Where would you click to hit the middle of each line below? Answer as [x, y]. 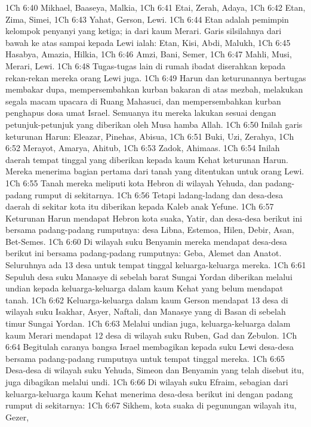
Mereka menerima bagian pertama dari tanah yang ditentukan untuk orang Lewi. [155, 171]
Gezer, [17, 417]
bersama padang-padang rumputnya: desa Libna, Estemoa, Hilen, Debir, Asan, [150, 230]
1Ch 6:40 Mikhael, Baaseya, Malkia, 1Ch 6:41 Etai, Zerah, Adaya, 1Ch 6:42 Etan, [155, 7]
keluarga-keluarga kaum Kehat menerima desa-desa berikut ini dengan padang [149, 393]
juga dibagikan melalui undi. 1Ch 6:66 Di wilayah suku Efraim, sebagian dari [147, 382]
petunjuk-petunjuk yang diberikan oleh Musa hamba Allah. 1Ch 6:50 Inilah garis [154, 124]
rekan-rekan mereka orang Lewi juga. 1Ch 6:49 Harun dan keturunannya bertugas [156, 77]
